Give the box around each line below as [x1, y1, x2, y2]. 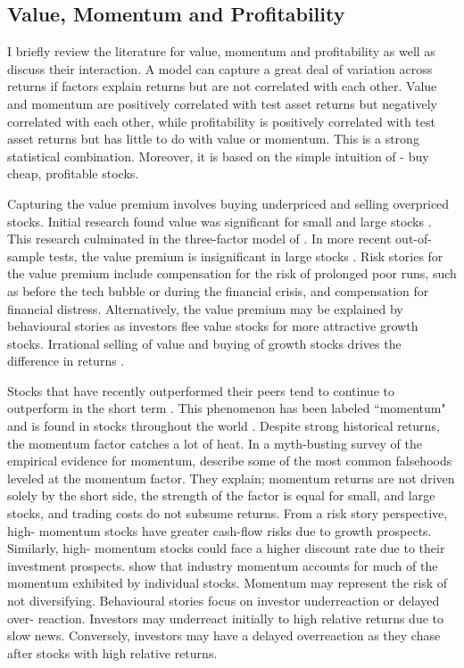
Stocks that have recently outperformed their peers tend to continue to [7, 381, 394, 400]
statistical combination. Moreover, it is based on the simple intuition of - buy [7, 146, 429, 165]
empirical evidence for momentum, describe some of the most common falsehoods [7, 451, 452, 470]
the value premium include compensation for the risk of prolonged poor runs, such [7, 264, 457, 283]
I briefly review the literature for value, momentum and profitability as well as [7, 42, 435, 61]
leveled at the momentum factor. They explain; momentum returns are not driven [7, 468, 455, 487]
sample [7, 246, 46, 265]
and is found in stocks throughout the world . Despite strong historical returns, [7, 416, 440, 435]
